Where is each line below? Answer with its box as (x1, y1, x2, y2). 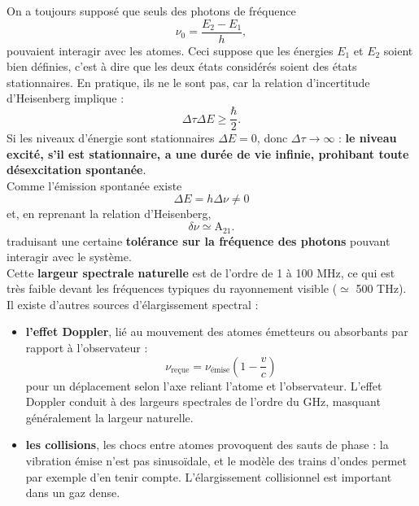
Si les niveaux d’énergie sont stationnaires (7, 129, 215, 146)
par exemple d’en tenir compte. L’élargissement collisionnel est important (25, 468, 392, 485)
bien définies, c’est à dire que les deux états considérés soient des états (7, 58, 357, 75)
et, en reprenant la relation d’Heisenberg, (7, 205, 212, 222)
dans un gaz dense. (25, 484, 120, 501)
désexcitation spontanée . (7, 161, 146, 178)
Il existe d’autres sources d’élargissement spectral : (7, 295, 259, 312)
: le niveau (338, 129, 397, 146)
